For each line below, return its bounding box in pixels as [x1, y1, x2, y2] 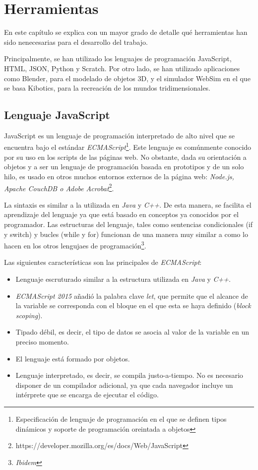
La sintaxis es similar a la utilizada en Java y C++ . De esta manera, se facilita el [4, 199, 252, 210]
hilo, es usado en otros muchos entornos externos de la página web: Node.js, [4, 171, 234, 181]
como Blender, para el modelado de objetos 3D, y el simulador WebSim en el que [4, 73, 251, 83]
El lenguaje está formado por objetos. [15, 353, 130, 363]
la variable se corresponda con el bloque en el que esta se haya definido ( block [15, 300, 251, 311]
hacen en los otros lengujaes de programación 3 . [4, 239, 146, 250]
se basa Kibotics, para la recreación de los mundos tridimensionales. [4, 83, 211, 93]
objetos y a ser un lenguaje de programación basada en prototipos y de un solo [4, 161, 244, 172]
